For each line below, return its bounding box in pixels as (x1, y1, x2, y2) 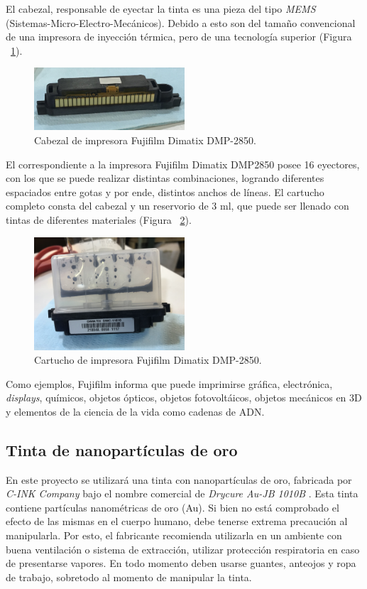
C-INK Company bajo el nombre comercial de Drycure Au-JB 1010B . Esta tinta (6, 486, 358, 501)
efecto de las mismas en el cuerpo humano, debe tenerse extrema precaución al (6, 514, 348, 529)
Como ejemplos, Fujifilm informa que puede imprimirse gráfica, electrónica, (6, 376, 333, 391)
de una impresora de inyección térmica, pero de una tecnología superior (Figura (6, 29, 352, 44)
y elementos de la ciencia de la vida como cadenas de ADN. (6, 404, 265, 418)
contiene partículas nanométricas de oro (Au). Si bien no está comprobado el (6, 499, 339, 514)
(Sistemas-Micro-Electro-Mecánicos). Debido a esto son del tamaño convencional (6, 15, 356, 30)
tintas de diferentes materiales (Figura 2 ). (6, 212, 192, 227)
